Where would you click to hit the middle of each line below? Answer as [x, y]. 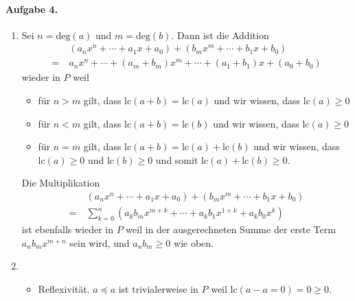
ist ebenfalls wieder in [67, 229]
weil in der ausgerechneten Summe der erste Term [231, 229]
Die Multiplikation [61, 183]
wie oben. [194, 242]
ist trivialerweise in [158, 288]
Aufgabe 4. [32, 9]
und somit [177, 159]
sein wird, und [100, 242]
